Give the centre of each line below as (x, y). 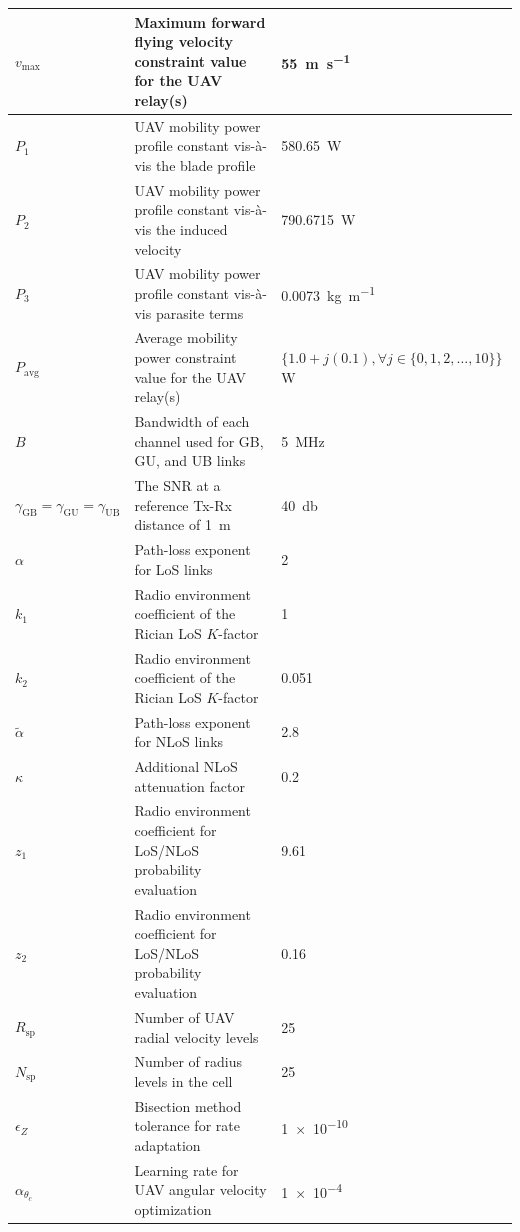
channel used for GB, (199, 440)
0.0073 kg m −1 (328, 293)
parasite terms (199, 312)
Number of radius (188, 1061)
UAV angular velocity (200, 1189)
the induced (191, 228)
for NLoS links (179, 741)
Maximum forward (200, 21)
